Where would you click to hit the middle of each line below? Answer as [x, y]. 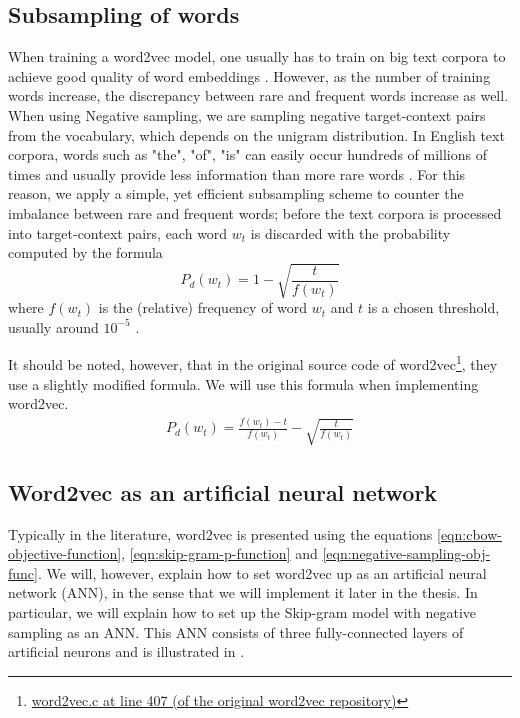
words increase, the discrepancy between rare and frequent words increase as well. [258, 95]
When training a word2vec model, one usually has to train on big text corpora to [257, 56]
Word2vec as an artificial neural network [223, 491]
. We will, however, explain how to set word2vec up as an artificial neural [262, 572]
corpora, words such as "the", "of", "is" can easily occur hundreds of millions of [247, 154]
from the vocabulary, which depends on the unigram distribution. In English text [256, 134]
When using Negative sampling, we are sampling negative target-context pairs [247, 114]
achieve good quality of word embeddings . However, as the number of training [249, 75]
